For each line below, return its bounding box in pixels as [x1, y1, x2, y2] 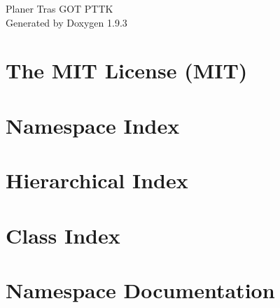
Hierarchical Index [6, 166, 188, 195]
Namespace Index [6, 111, 180, 139]
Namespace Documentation [6, 275, 275, 304]
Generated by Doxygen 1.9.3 [6, 15, 127, 29]
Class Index [6, 220, 120, 249]
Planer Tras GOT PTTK [6, 1, 113, 15]
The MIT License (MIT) [6, 56, 248, 85]
